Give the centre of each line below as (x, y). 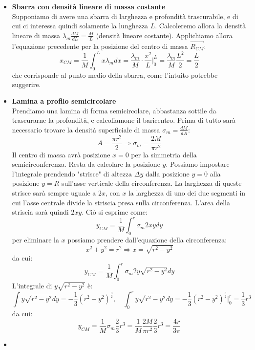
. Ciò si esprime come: (115, 212)
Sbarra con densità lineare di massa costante (89, 6)
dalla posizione (167, 173)
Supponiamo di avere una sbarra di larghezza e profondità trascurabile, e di (125, 16)
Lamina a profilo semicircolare (64, 100)
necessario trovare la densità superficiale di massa (86, 129)
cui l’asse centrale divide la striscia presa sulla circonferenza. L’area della (121, 202)
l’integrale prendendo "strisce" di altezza (72, 173)
